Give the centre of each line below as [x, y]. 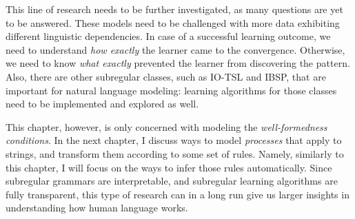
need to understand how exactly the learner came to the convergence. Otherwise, [175, 49]
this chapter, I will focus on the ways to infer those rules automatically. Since [169, 167]
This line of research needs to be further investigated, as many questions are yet [174, 9]
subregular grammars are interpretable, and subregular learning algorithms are [172, 181]
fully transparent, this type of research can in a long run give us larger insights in [177, 194]
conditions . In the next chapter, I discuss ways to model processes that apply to [174, 140]
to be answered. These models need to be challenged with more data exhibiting [173, 22]
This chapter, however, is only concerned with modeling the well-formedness [166, 126]
